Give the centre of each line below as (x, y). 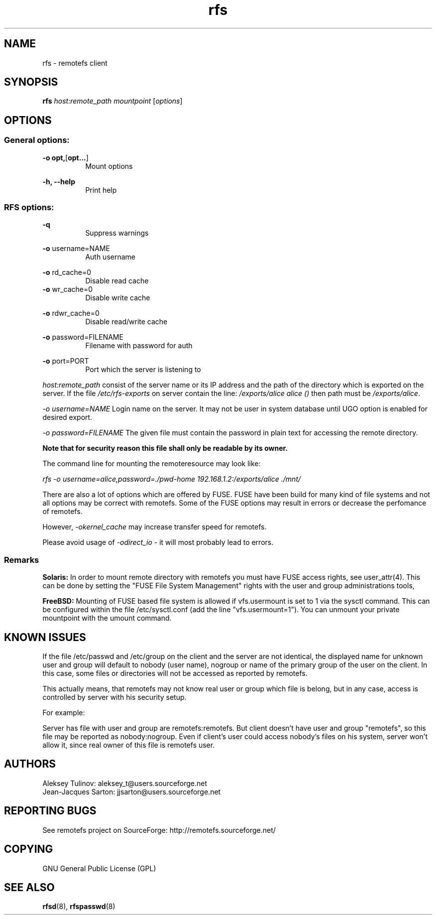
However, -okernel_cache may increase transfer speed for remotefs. (155, 527)
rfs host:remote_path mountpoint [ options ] (112, 101)
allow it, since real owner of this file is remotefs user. (129, 745)
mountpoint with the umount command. (107, 618)
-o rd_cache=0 (67, 272)
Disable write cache (118, 298)
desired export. (67, 417)
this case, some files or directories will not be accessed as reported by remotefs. (175, 673)
